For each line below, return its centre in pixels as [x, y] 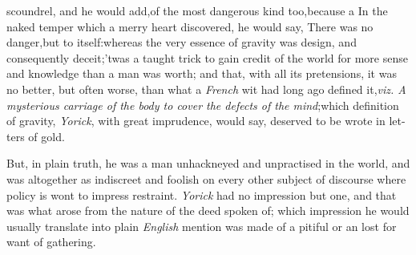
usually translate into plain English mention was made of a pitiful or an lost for [202, 226]
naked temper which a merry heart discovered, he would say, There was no [190, 26]
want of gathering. [51, 242]
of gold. [46, 136]
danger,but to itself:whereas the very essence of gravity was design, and [182, 42]
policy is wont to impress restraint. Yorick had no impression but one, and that [202, 194]
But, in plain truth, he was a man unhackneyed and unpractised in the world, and [208, 163]
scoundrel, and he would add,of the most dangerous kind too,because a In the [197, 10]
